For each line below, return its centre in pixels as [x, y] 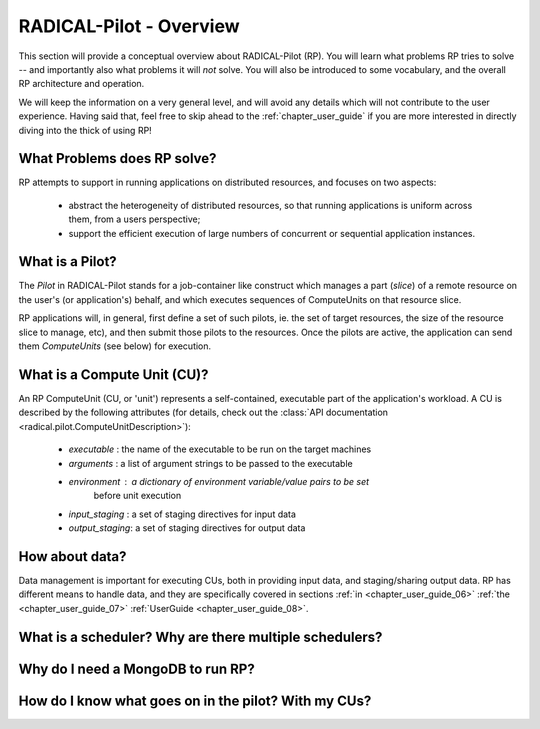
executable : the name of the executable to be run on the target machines [220, 449]
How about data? [72, 556]
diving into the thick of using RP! [85, 130]
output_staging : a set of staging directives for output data [187, 528]
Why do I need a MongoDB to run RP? [136, 668]
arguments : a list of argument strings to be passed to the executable [211, 463]
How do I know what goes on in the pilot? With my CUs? [195, 700]
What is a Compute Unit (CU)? [113, 374]
